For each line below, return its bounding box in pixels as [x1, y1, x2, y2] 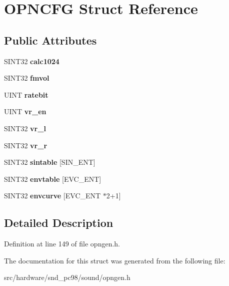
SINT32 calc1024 [4, 56, 59, 66]
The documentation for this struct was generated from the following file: [4, 255, 225, 265]
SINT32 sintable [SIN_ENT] [4, 157, 95, 167]
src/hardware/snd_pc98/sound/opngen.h [4, 272, 130, 282]
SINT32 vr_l [4, 123, 46, 133]
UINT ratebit [4, 89, 48, 100]
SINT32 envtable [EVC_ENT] [4, 173, 101, 184]
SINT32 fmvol [4, 73, 49, 83]
